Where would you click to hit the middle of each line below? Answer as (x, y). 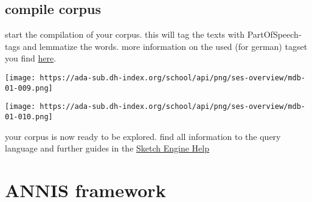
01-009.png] (29, 88)
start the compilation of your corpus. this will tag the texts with (125, 34)
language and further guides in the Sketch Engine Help (107, 148)
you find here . (31, 58)
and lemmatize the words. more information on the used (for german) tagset (165, 46)
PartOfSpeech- (274, 34)
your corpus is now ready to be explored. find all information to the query (143, 136)
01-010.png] (29, 117)
